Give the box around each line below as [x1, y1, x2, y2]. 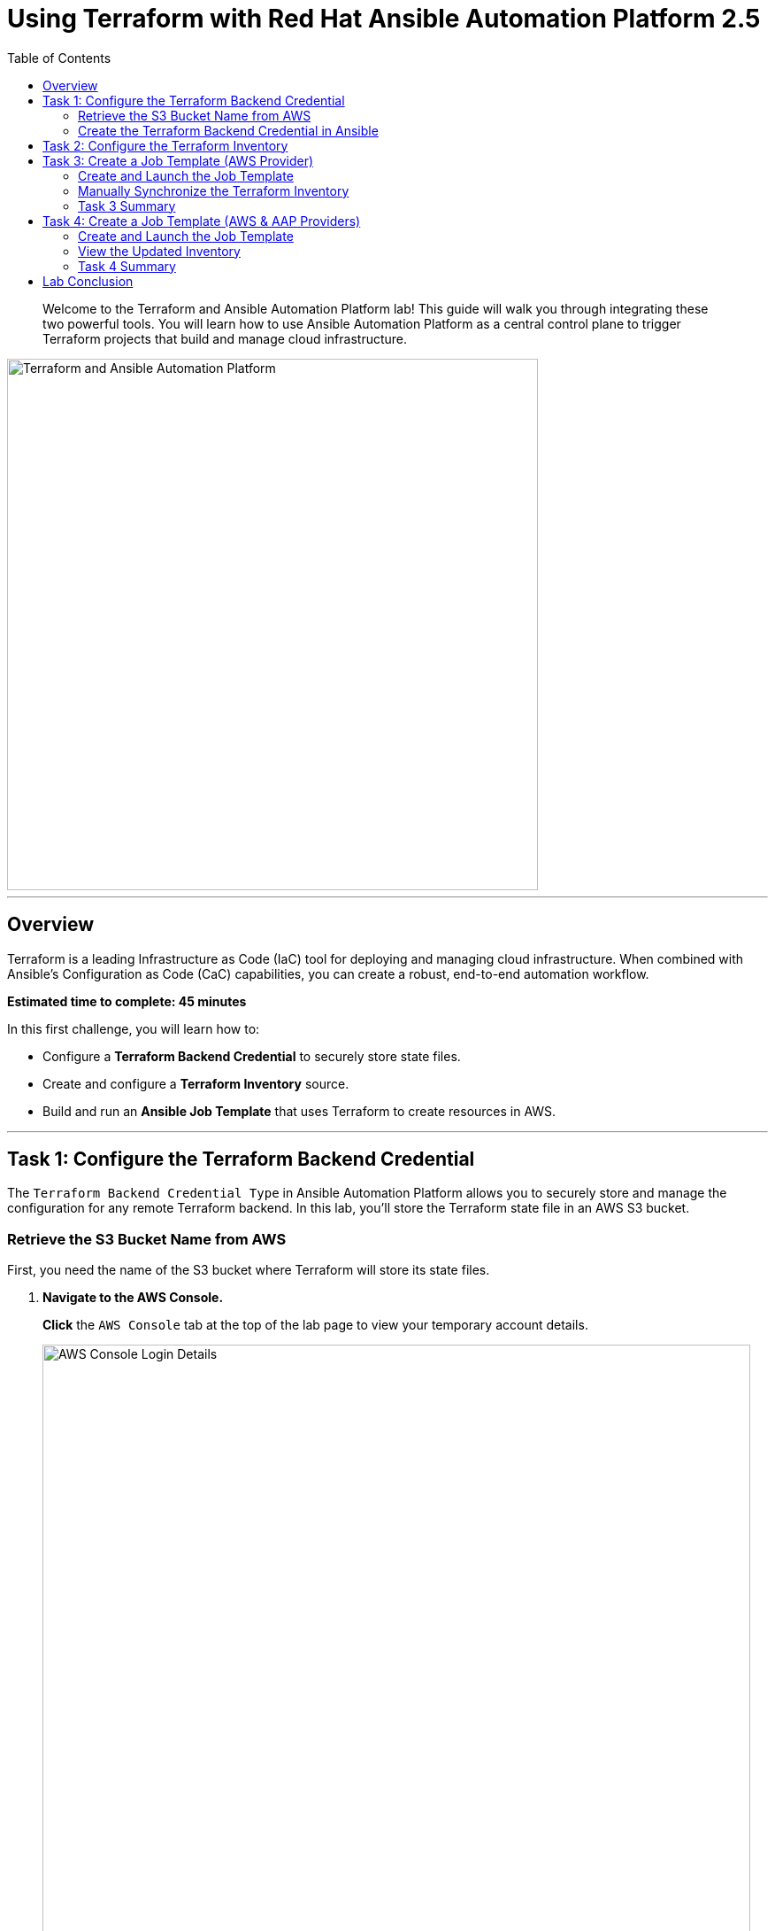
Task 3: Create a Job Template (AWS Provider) [42, 152, 314, 168]
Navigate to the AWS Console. [42, 1290, 224, 1306]
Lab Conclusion [42, 273, 134, 289]
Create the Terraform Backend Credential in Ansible [78, 122, 379, 138]
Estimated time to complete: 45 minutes [7, 993, 247, 1009]
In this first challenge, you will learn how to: [7, 1020, 260, 1036]
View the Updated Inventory [78, 243, 241, 259]
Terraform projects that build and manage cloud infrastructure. [42, 330, 408, 346]
